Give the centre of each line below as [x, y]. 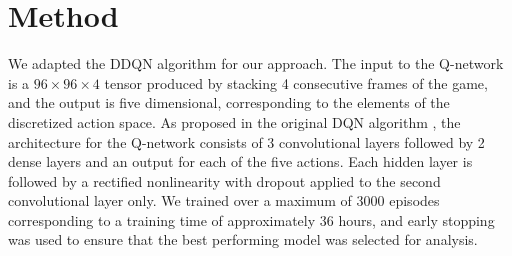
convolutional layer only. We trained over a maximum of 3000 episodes [224, 200]
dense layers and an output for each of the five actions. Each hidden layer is [240, 161]
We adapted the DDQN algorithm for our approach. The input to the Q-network [256, 63]
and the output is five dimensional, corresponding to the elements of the [229, 102]
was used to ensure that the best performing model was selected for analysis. [243, 239]
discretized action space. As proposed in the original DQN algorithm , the [234, 121]
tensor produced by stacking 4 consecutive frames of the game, [296, 82]
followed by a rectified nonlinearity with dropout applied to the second [224, 180]
